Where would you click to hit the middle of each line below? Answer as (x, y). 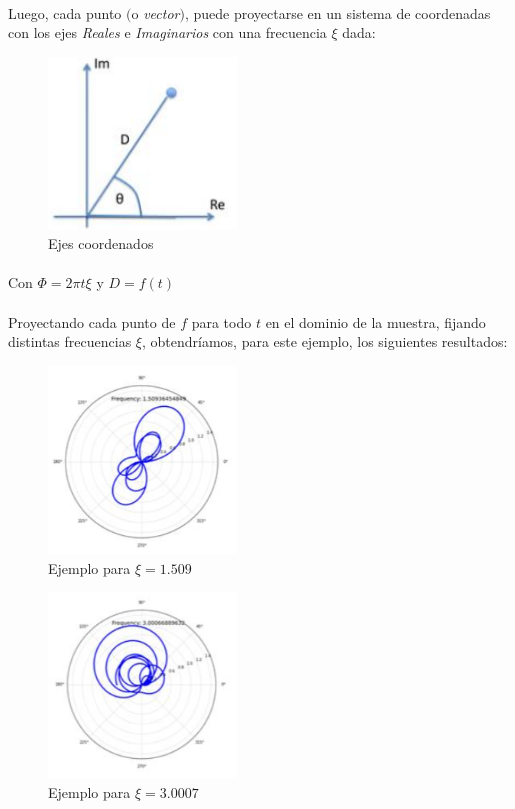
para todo (221, 321)
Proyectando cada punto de (92, 321)
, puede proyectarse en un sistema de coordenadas (337, 12)
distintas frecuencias (70, 341)
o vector (155, 12)
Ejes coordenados (101, 243)
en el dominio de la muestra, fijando (375, 321)
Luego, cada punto (65, 12)
